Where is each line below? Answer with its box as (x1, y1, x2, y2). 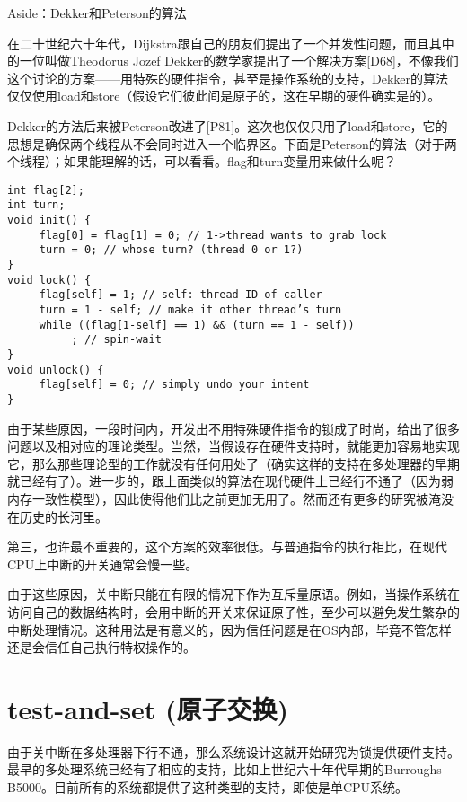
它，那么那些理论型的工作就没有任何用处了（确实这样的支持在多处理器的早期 (7, 454, 460, 472)
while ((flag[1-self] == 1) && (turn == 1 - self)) (39, 318, 355, 331)
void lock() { (7, 273, 92, 286)
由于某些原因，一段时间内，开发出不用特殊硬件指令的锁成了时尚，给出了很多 (7, 419, 460, 437)
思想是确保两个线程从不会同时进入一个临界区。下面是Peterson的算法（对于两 (7, 134, 457, 153)
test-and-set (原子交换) (7, 690, 289, 727)
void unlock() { (7, 363, 104, 376)
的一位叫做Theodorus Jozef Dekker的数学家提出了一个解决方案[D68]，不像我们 (7, 51, 459, 70)
